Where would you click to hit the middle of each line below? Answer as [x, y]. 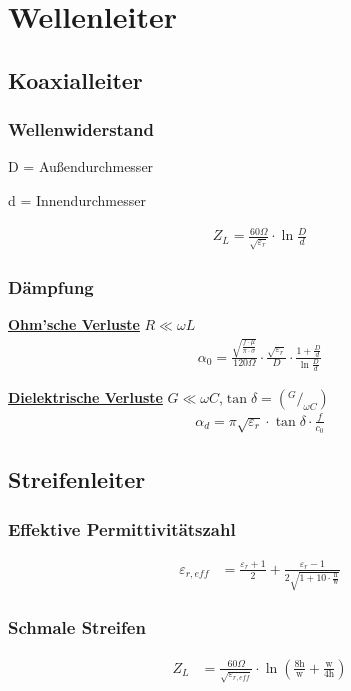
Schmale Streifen [77, 627]
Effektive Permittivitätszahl [122, 528]
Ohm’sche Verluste [74, 324]
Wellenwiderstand [81, 129]
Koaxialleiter [75, 79]
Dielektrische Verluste [85, 397]
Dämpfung [51, 286]
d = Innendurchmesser [77, 199]
